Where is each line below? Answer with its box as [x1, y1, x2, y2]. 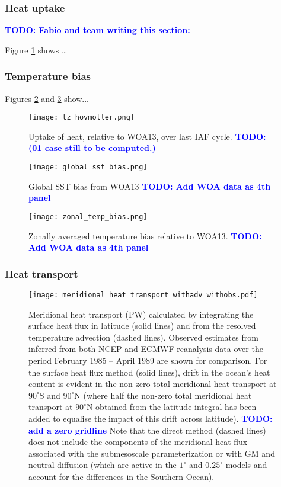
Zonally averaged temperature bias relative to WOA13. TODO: [28, 229, 262, 242]
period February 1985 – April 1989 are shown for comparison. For [28, 354, 267, 366]
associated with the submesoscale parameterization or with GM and [28, 447, 275, 459]
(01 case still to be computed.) [28, 142, 156, 154]
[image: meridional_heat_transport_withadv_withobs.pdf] [28, 290, 258, 299]
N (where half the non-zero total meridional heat [74, 389, 252, 401]
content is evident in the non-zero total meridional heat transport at [28, 377, 277, 390]
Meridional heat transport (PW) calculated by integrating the [28, 307, 254, 320]
